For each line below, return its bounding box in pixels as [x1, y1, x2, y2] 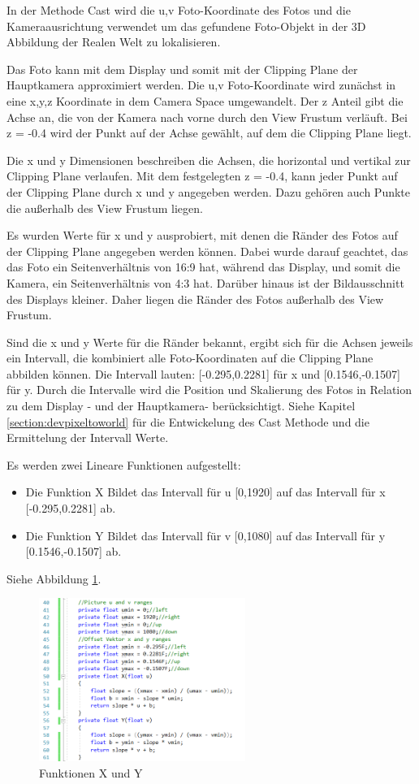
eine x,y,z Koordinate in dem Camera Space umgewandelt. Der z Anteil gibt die [6, 92, 404, 109]
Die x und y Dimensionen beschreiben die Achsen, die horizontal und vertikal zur [6, 151, 411, 168]
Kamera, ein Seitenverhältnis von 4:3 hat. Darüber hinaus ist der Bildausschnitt [6, 274, 404, 291]
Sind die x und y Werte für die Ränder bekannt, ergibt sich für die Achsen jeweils [6, 333, 413, 350]
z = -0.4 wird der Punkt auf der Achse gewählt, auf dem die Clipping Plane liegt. [6, 124, 412, 141]
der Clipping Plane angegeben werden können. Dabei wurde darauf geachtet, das [6, 242, 408, 259]
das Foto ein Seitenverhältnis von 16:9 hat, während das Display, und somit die [6, 258, 400, 275]
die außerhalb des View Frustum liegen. [6, 199, 203, 216]
